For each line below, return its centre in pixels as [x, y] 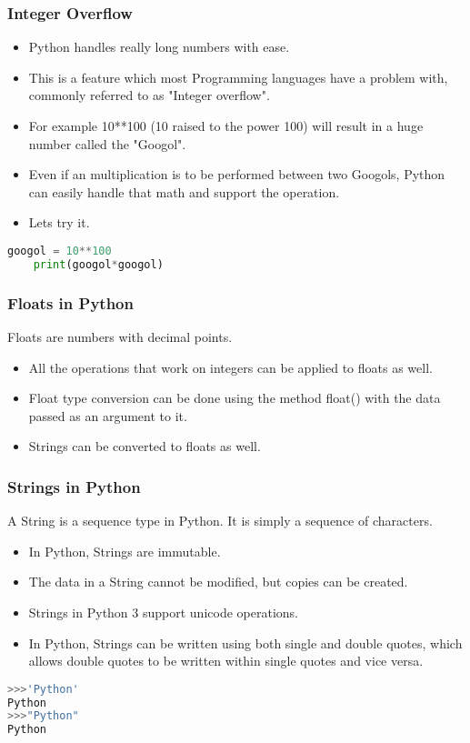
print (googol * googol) [98, 264]
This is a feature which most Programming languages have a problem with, [238, 77]
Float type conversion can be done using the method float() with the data [235, 398]
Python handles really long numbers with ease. [159, 47]
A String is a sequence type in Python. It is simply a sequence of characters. [220, 521]
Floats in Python [70, 302]
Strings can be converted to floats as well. [145, 446]
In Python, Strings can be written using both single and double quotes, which [245, 643]
